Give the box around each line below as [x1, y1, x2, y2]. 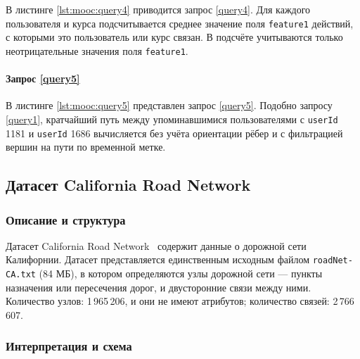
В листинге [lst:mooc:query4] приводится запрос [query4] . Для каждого [6, 2, 311, 16]
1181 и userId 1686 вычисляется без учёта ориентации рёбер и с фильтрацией [6, 125, 343, 140]
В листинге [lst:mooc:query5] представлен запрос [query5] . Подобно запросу [6, 98, 333, 113]
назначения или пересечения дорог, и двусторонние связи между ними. [6, 279, 311, 294]
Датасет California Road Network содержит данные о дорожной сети [6, 238, 307, 253]
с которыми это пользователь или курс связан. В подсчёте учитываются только [6, 30, 343, 44]
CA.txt [6, 270, 36, 280]
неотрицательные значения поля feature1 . [6, 43, 188, 58]
